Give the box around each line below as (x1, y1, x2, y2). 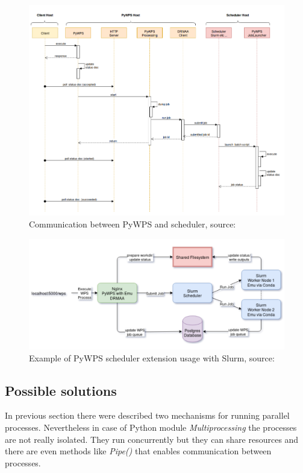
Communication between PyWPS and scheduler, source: (29, 218, 236, 230)
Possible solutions (5, 381, 117, 399)
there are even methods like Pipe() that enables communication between (5, 445, 272, 457)
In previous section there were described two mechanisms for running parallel (5, 409, 290, 422)
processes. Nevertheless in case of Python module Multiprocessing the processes (5, 421, 297, 434)
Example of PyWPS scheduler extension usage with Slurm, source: (29, 351, 275, 364)
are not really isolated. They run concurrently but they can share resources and (5, 433, 299, 445)
